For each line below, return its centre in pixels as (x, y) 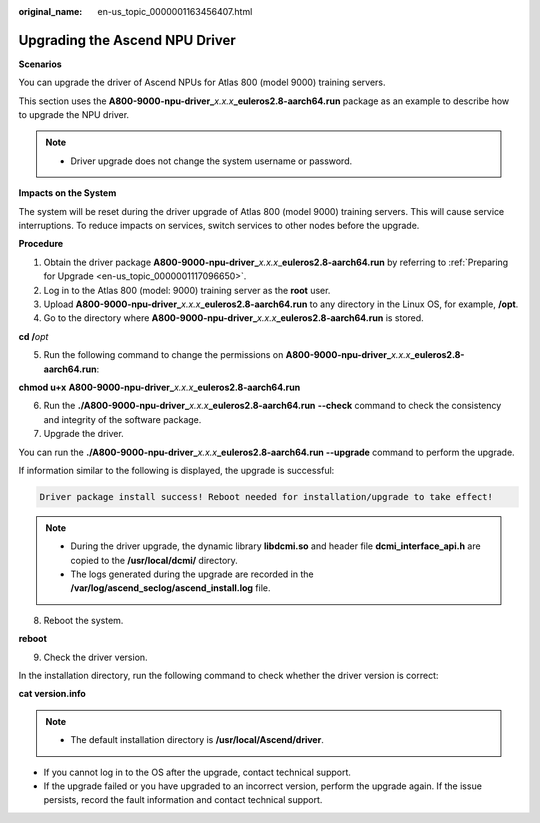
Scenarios (40, 64)
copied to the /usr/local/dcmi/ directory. (154, 560)
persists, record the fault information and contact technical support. (183, 800)
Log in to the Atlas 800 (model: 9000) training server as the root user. (187, 290)
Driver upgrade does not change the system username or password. (211, 161)
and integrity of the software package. (122, 419)
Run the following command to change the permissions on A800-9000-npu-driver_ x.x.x (227, 355)
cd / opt (33, 336)
